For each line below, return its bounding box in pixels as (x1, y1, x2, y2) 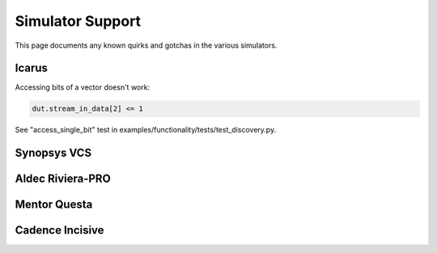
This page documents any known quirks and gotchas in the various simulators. (15, 40, 278, 50)
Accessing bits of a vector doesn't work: (15, 82, 150, 92)
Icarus (15, 61, 49, 75)
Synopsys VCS (15, 146, 92, 160)
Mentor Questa (15, 198, 93, 212)
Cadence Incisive (15, 223, 104, 238)
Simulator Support (15, 12, 142, 30)
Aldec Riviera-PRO (15, 172, 111, 186)
